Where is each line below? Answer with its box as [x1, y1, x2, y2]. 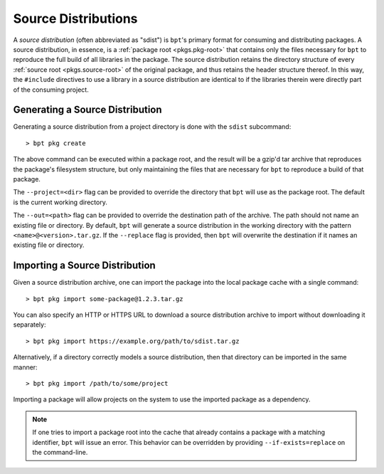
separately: [13, 320, 46, 329]
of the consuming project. [13, 85, 89, 94]
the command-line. [32, 448, 88, 456]
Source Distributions [13, 11, 138, 26]
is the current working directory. [13, 198, 108, 206]
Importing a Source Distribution [13, 260, 156, 272]
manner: [13, 363, 38, 372]
